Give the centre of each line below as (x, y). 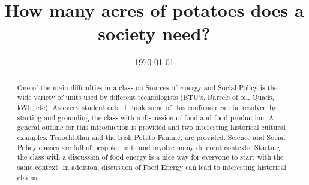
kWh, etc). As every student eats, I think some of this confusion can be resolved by (147, 107)
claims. (28, 177)
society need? (154, 33)
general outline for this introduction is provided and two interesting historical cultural (151, 127)
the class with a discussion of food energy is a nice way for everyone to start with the (150, 157)
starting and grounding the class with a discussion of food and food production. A (145, 117)
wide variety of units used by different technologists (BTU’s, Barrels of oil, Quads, (145, 97)
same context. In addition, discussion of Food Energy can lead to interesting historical (151, 167)
